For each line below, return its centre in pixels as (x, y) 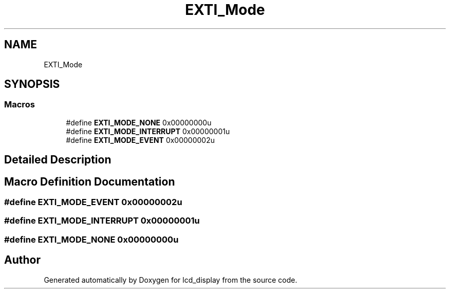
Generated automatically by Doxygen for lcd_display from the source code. (171, 280)
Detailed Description (58, 160)
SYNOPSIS (32, 84)
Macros (20, 105)
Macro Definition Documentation (90, 181)
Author (22, 260)
